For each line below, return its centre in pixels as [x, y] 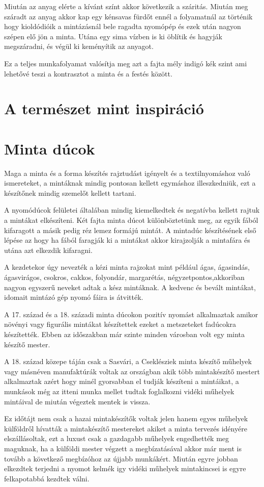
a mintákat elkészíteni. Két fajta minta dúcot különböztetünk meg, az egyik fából [131, 220]
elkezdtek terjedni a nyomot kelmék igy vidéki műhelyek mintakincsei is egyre [125, 468]
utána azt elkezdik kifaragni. [48, 250]
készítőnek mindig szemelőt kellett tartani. [70, 193]
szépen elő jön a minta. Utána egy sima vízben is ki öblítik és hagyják [113, 36]
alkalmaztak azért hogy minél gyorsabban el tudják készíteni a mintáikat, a [122, 381]
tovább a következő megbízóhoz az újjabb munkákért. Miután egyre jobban [121, 458]
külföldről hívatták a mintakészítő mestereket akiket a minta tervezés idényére [126, 428]
